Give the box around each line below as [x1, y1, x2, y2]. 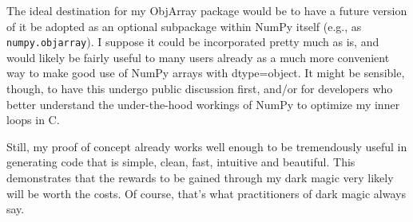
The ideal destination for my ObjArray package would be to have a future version [6, 2, 407, 18]
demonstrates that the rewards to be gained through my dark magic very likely [6, 169, 394, 185]
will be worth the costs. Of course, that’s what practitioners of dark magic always [6, 185, 406, 201]
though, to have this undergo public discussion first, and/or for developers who [6, 80, 393, 97]
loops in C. [6, 111, 60, 128]
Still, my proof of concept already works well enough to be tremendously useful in [6, 138, 407, 154]
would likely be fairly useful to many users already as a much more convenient [6, 49, 390, 65]
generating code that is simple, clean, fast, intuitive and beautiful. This [6, 154, 355, 170]
